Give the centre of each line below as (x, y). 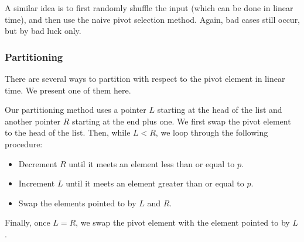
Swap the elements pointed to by (77, 203)
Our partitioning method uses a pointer (76, 110)
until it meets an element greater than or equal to (155, 183)
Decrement (38, 163)
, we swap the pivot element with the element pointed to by (183, 222)
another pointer (33, 121)
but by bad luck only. (43, 31)
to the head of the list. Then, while (68, 132)
